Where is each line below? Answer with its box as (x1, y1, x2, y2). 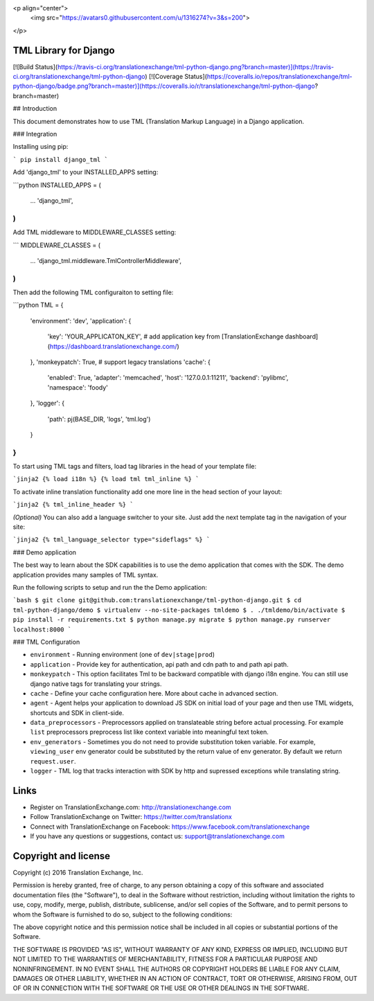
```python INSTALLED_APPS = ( (12, 181, 102, 189)
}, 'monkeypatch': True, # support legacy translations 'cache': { (30, 358, 211, 366)
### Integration (12, 130, 57, 138)
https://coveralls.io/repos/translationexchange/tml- (206, 73, 353, 81)
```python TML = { (12, 301, 64, 309)
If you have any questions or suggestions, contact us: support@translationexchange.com (30, 832, 285, 840)
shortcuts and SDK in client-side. (30, 708, 125, 716)
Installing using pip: (12, 143, 69, 151)
